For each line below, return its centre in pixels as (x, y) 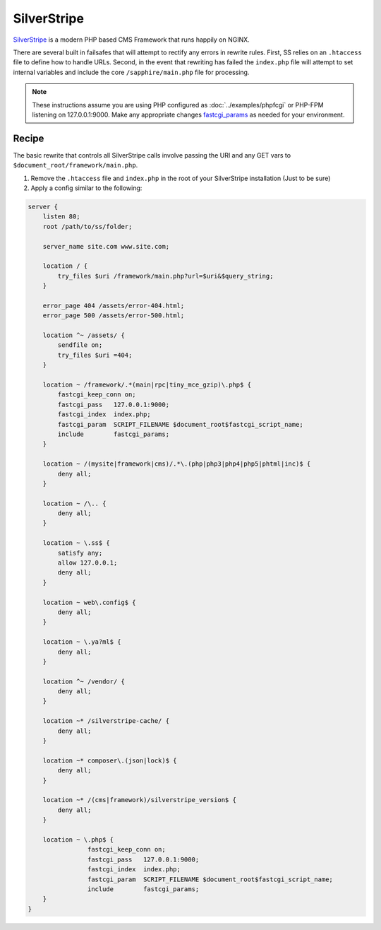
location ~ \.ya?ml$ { (82, 642)
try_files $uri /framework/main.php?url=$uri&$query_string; (165, 276)
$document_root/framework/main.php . (75, 165)
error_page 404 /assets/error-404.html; (114, 305)
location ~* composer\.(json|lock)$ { (110, 760)
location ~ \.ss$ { (77, 543)
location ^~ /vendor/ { (84, 681)
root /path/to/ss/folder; (87, 226)
